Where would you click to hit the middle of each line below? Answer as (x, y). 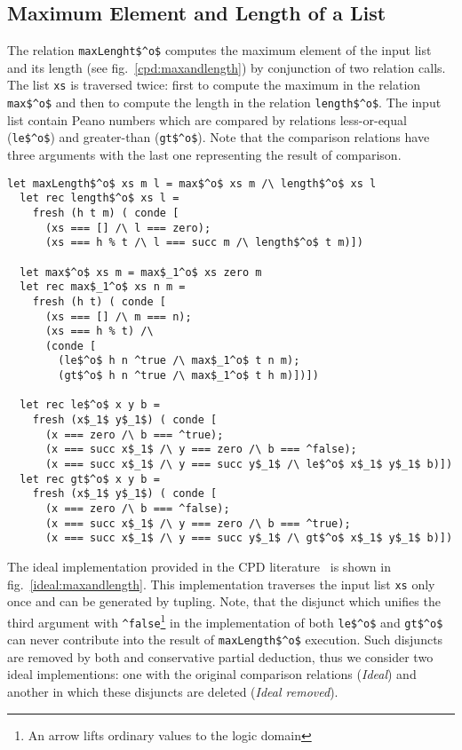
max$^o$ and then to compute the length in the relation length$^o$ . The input (224, 103)
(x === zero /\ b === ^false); (137, 509)
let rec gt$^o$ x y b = (90, 479)
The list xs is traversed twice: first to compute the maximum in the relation (214, 85)
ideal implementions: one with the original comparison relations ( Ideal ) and (212, 674)
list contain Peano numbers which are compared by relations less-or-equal (207, 119)
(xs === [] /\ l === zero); (128, 228)
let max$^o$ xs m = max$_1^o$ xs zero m (141, 272)
